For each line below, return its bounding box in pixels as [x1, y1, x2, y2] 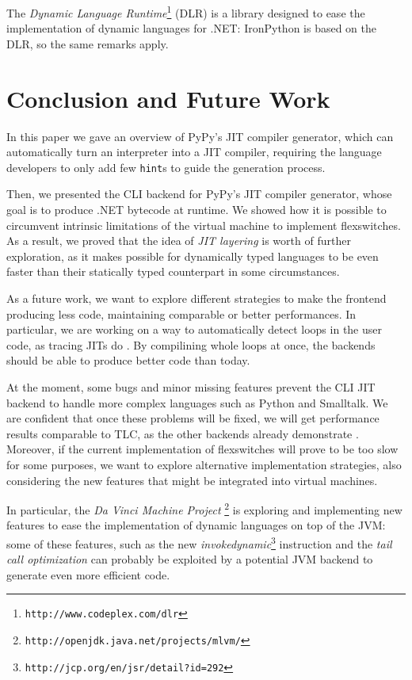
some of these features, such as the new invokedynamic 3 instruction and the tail [6, 533, 392, 552]
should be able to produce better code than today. [6, 352, 250, 369]
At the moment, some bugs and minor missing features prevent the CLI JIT [6, 378, 376, 395]
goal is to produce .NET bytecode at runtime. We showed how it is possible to [6, 201, 387, 217]
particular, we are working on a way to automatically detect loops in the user [6, 321, 382, 338]
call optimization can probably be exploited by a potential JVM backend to [6, 551, 373, 567]
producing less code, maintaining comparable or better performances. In [6, 305, 357, 322]
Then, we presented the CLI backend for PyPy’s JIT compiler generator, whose [6, 185, 392, 202]
